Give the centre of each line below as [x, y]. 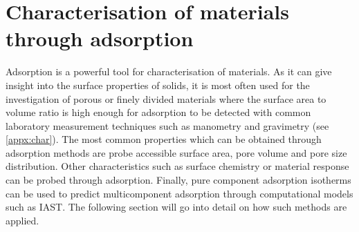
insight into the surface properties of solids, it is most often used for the [158, 85]
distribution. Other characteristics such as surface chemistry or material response [177, 166]
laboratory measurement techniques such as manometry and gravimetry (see [167, 125]
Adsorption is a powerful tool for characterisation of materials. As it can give [169, 71]
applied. [22, 220]
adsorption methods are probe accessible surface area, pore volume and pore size [176, 152]
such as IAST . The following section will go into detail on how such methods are [176, 207]
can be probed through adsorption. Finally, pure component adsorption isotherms [178, 180]
